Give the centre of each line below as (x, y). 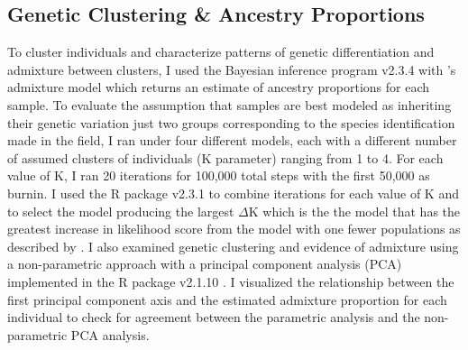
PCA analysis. (110, 334)
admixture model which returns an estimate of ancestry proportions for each (219, 87)
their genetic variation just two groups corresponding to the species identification (231, 122)
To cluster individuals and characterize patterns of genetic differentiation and (221, 52)
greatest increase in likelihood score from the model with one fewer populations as (234, 229)
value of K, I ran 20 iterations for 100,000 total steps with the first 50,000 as (219, 175)
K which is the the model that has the (354, 211)
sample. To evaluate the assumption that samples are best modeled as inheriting (229, 104)
